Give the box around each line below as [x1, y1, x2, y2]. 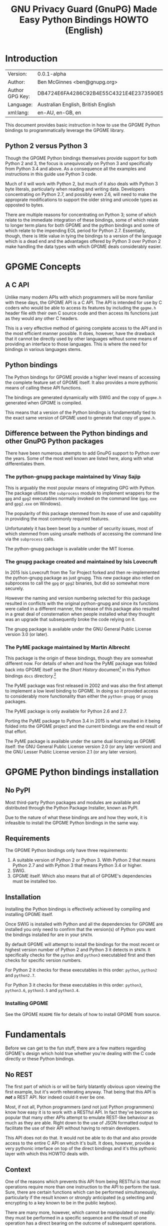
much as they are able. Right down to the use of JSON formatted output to [5, 1120, 158, 1126]
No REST [5, 1070, 33, 1078]
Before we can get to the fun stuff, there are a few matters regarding [5, 1045, 146, 1051]
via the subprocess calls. [5, 536, 55, 542]
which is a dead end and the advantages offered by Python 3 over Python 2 [5, 238, 161, 244]
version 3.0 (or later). [5, 631, 49, 637]
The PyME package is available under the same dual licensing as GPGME [5, 738, 156, 744]
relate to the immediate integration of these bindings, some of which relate [5, 216, 159, 223]
